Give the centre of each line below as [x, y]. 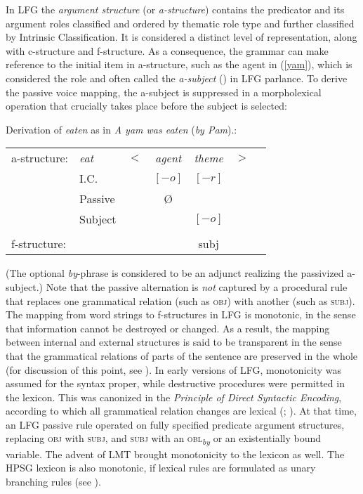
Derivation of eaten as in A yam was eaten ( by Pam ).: [121, 129]
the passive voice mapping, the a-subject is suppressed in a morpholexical [164, 92]
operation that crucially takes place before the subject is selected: [146, 106]
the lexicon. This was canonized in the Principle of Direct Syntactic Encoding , [174, 397]
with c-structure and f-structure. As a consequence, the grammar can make [167, 50]
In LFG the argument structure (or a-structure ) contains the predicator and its [175, 9]
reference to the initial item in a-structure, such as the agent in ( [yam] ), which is [179, 64]
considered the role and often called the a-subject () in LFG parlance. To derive [177, 78]
